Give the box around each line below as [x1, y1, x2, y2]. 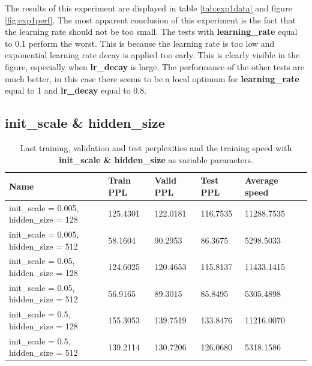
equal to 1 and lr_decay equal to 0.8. [5, 84, 147, 97]
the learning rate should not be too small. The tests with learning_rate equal [5, 25, 298, 38]
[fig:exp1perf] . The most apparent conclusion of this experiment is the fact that [5, 13, 296, 26]
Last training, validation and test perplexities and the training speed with [20, 141, 292, 154]
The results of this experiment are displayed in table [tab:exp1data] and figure [5, 2, 292, 14]
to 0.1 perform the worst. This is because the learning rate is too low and [5, 37, 275, 49]
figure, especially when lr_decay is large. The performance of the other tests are [5, 60, 305, 73]
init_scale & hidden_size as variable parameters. [59, 153, 253, 166]
